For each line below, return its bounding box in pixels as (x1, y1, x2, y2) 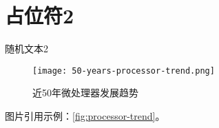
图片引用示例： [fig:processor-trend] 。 (5, 108, 165, 122)
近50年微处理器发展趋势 (32, 85, 138, 100)
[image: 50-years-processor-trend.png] (32, 65, 215, 76)
